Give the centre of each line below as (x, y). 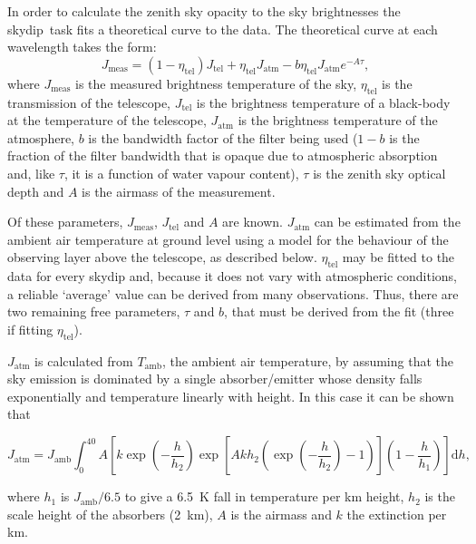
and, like (31, 173)
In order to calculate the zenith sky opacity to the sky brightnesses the (204, 11)
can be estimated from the (387, 222)
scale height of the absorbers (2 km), (110, 514)
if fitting (30, 329)
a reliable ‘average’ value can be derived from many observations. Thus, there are (233, 293)
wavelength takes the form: (82, 47)
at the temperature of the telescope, (107, 120)
